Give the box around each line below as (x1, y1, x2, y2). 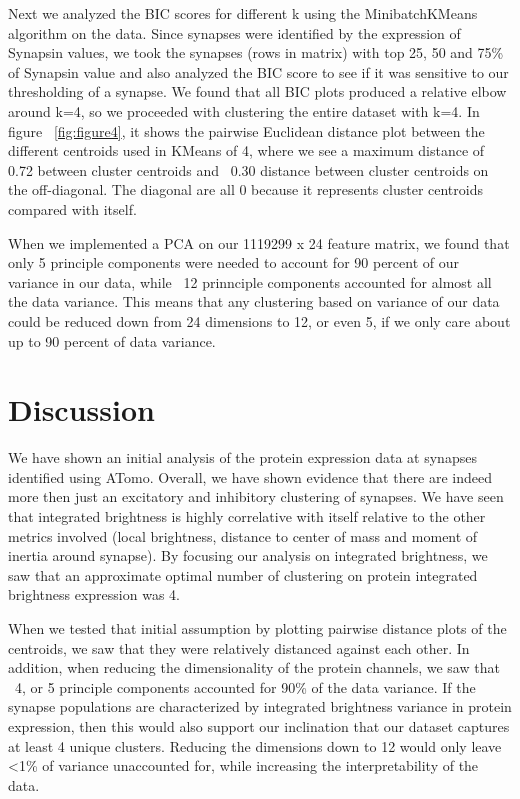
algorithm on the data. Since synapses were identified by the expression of (8, 22, 461, 43)
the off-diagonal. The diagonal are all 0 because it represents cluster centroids (8, 179, 483, 200)
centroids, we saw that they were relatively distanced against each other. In (8, 637, 470, 658)
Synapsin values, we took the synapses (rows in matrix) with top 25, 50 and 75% (8, 42, 504, 63)
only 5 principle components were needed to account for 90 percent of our (8, 252, 459, 273)
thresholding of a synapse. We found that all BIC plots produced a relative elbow (8, 81, 507, 102)
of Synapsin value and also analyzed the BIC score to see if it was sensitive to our (8, 61, 509, 82)
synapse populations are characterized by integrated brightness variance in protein (8, 696, 512, 717)
